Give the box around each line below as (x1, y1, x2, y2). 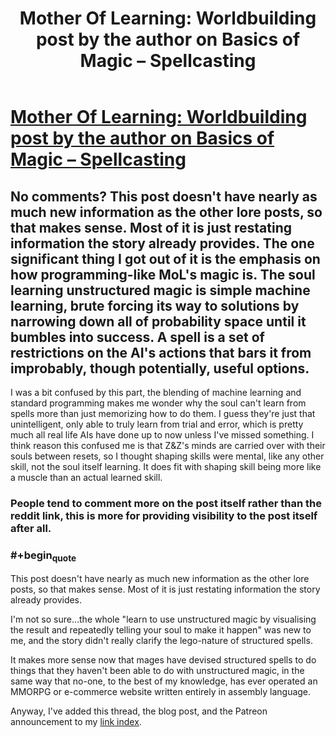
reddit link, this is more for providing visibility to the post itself (10, 508, 318, 522)
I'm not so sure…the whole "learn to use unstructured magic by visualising (10, 613, 317, 626)
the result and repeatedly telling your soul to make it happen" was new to (10, 624, 312, 636)
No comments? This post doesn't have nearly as (10, 188, 318, 205)
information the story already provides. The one (10, 235, 315, 252)
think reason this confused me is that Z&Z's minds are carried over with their (10, 440, 326, 451)
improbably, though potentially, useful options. (10, 360, 310, 377)
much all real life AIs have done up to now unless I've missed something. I (10, 429, 315, 441)
